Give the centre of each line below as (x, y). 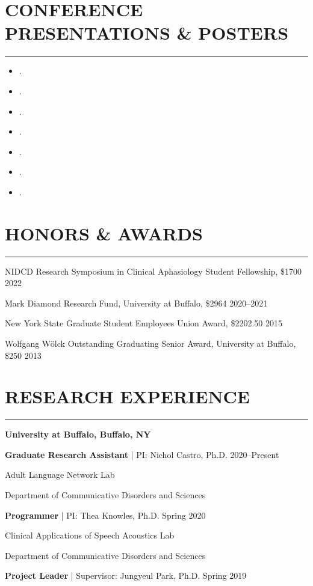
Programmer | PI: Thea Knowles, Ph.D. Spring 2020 (105, 515)
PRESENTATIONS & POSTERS (147, 33)
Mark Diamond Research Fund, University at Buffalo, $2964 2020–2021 (136, 303)
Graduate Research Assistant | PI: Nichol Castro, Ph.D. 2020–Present (142, 454)
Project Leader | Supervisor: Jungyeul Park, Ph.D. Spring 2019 (126, 575)
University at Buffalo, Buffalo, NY (78, 434)
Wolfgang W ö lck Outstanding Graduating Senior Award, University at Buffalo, (150, 343)
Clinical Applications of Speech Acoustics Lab (90, 535)
